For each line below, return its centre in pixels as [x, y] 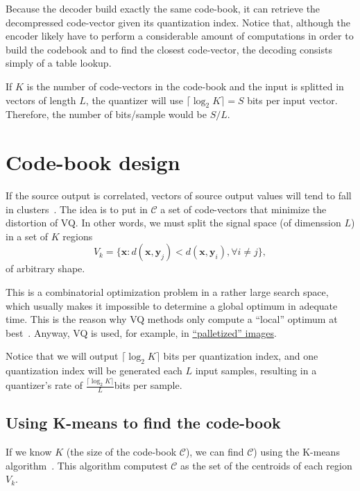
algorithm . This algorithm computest [87, 465]
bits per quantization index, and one [241, 356]
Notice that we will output [62, 356]
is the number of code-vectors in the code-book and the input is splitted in [185, 86]
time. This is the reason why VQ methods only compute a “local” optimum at [172, 319]
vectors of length [41, 100]
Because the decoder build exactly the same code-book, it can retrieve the [163, 8]
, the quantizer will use [134, 100]
